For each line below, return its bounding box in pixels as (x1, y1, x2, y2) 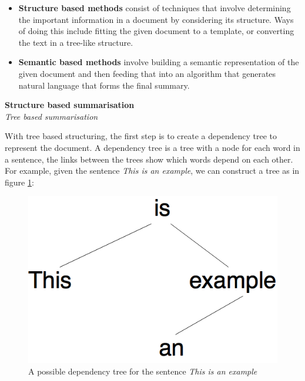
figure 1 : (5, 176, 34, 188)
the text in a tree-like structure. (18, 36, 133, 48)
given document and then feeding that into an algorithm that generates (18, 67, 276, 79)
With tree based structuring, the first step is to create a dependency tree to (5, 130, 277, 142)
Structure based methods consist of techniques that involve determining (18, 2, 291, 14)
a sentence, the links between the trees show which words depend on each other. (5, 153, 293, 165)
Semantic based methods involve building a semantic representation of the (18, 56, 299, 68)
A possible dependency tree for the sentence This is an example (28, 365, 257, 377)
